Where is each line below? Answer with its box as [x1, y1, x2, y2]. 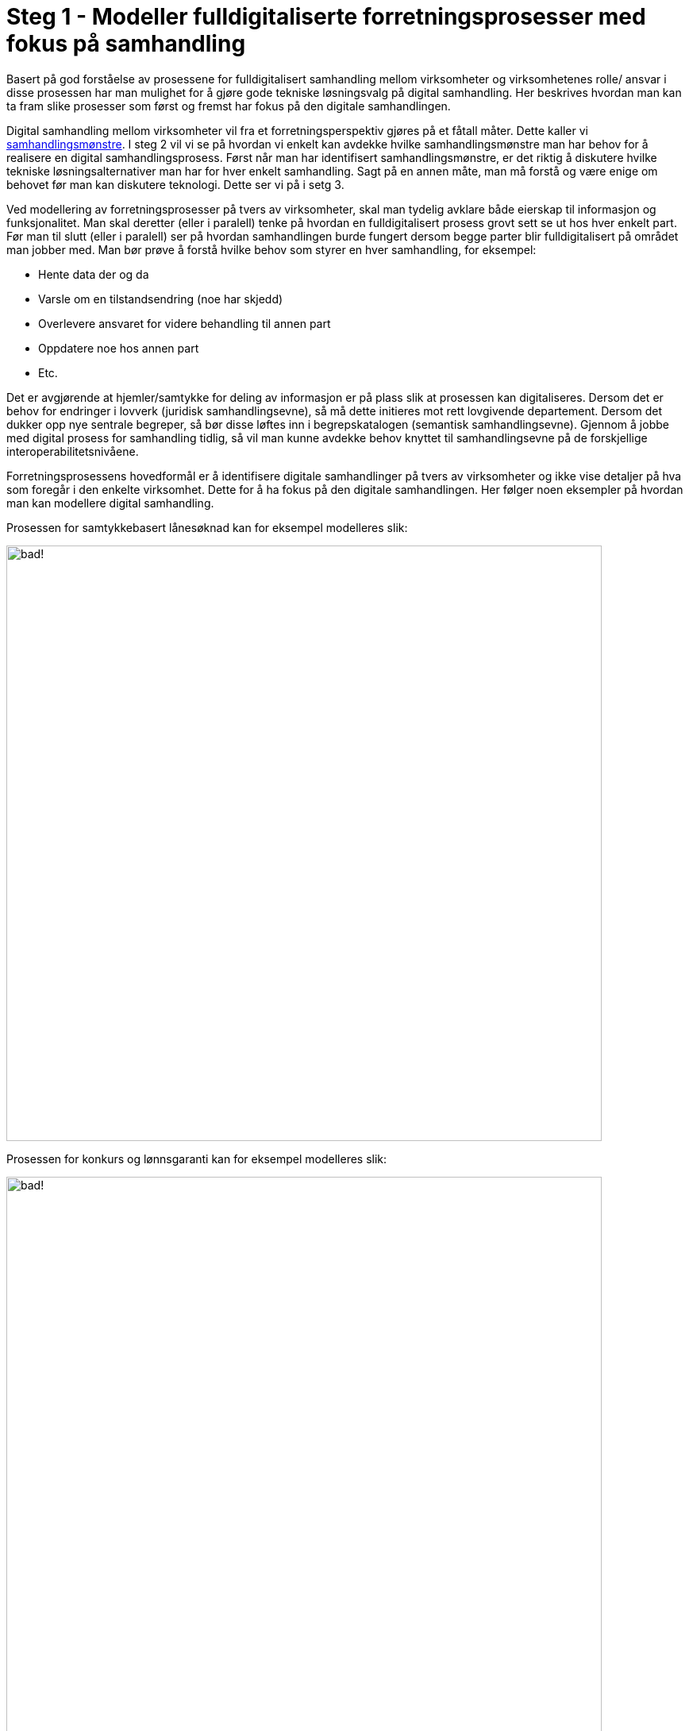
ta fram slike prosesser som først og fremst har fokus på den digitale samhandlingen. [6, 98, 451, 113]
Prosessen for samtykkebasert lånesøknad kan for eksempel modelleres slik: [6, 520, 408, 534]
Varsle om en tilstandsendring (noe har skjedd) [38, 291, 283, 306]
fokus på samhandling [6, 30, 246, 57]
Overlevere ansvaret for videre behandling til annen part [38, 316, 331, 330]
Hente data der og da [38, 267, 149, 281]
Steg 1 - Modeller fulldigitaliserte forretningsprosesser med [6, 3, 646, 30]
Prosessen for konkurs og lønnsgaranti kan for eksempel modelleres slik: [6, 1151, 387, 1166]
